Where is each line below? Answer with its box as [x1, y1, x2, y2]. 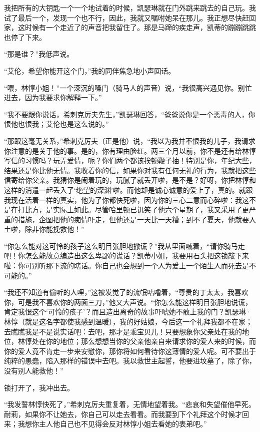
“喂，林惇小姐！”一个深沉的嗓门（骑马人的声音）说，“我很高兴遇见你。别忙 [4, 82, 252, 93]
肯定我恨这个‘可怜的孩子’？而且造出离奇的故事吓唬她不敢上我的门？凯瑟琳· [4, 306, 251, 317]
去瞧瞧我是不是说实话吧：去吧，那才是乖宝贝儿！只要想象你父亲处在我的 [4, 326, 242, 336]
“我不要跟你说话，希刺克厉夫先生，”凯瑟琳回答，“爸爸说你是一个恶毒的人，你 [4, 109, 255, 119]
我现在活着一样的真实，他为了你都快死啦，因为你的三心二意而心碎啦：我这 [4, 194, 249, 205]
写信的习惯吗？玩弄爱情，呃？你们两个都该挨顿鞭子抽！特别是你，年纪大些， [4, 155, 256, 166]
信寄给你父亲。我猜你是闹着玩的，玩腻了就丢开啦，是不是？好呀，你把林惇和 [4, 175, 256, 185]
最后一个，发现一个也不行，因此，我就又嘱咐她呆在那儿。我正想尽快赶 [17, 12, 249, 23]
